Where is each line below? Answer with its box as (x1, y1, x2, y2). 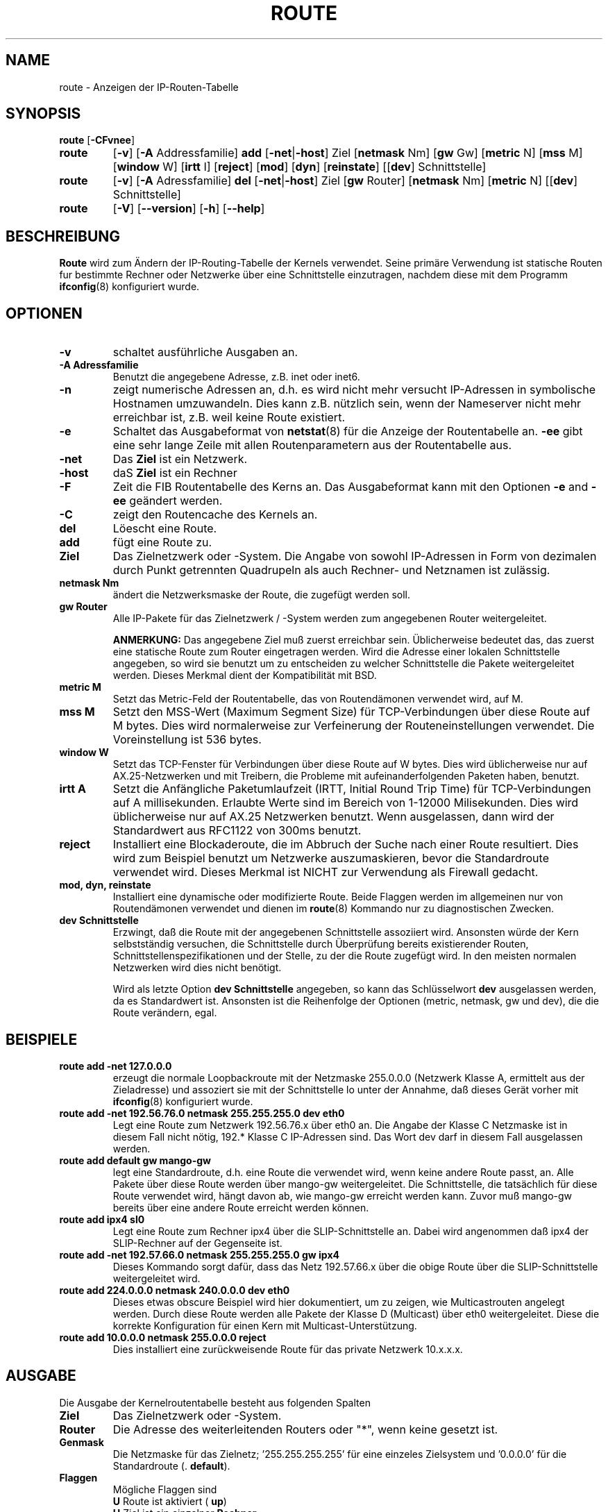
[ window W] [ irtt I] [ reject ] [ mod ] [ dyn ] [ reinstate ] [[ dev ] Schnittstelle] (112, 160, 487, 174)
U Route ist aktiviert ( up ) (112, 1495, 227, 1507)
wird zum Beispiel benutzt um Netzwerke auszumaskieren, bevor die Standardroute (112, 851, 549, 866)
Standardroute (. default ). (112, 1459, 230, 1472)
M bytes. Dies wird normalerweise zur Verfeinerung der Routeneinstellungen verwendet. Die (112, 719, 595, 733)
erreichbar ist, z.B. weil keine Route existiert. (112, 410, 345, 425)
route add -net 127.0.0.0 (59, 1059, 172, 1072)
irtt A (59, 782, 86, 796)
